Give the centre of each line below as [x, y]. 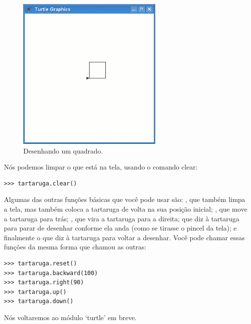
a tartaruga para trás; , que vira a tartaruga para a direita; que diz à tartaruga [122, 218]
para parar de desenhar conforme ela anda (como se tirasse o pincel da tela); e [120, 228]
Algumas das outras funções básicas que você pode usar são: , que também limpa [125, 199]
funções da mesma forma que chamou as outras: [75, 247]
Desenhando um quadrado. [63, 150]
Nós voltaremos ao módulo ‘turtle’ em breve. [70, 317]
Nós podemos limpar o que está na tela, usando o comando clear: [101, 167]
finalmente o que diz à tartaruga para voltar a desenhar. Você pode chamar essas [124, 237]
